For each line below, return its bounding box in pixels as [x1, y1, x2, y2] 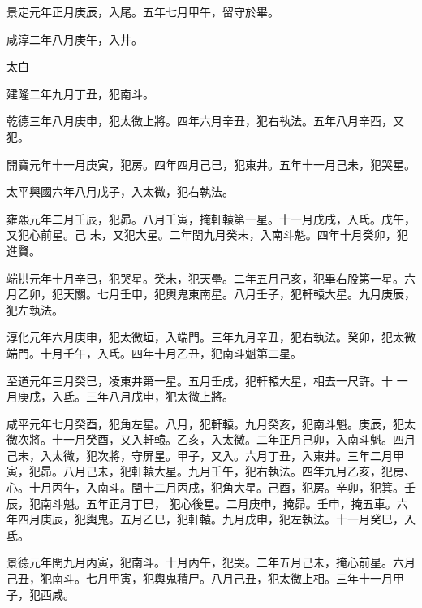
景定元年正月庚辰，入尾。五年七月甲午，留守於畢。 [6, 3, 279, 20]
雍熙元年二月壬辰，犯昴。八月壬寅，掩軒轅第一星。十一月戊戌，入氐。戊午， [6, 210, 416, 227]
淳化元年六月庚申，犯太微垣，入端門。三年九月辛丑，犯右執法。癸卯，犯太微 [6, 328, 416, 345]
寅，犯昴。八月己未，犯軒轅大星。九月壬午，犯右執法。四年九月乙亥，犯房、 [6, 463, 416, 480]
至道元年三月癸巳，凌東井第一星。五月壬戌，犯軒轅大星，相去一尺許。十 [6, 371, 393, 389]
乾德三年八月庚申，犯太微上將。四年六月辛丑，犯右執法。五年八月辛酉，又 [6, 112, 404, 129]
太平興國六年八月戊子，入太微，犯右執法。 [6, 183, 234, 200]
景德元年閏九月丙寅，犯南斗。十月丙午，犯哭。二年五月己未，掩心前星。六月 [6, 554, 416, 571]
